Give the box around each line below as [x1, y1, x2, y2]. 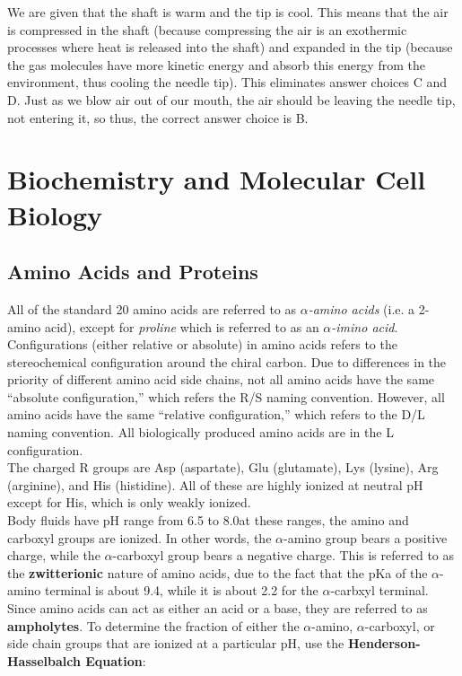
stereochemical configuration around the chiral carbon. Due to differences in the [7, 352, 447, 371]
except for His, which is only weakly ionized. [7, 493, 251, 512]
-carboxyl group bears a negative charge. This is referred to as [112, 546, 455, 565]
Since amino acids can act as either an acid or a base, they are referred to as [7, 599, 428, 618]
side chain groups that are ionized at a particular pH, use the [7, 634, 344, 653]
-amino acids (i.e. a [308, 299, 415, 318]
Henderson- [347, 634, 421, 653]
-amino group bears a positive [283, 528, 448, 547]
